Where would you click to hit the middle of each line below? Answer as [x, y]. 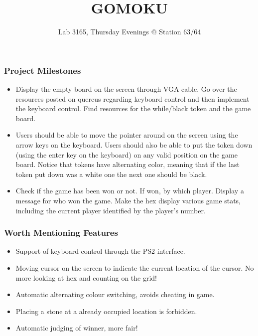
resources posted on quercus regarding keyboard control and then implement [132, 98]
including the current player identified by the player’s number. [111, 210]
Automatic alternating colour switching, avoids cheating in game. [115, 294]
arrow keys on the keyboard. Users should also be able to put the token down [134, 144]
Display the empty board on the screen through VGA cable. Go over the [126, 89]
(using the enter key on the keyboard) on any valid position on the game [127, 154]
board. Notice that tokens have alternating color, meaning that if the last [128, 164]
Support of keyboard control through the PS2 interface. [100, 251]
